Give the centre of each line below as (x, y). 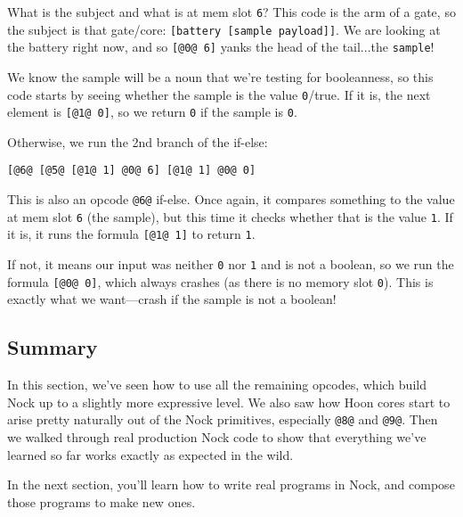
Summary (53, 347)
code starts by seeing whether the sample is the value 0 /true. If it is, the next (219, 94)
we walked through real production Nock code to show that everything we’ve (217, 437)
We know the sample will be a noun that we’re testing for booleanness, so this (220, 76)
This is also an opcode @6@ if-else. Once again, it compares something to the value (231, 199)
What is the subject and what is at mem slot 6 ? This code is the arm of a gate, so (231, 12)
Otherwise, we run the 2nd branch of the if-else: (138, 141)
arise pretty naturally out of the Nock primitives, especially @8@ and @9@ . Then (223, 419)
